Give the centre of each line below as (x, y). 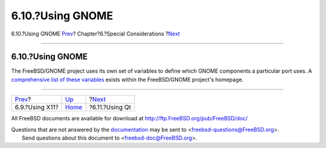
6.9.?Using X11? (37, 107)
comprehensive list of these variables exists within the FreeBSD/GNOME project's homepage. (127, 79)
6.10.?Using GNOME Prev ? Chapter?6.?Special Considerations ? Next (96, 34)
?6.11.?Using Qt (110, 107)
